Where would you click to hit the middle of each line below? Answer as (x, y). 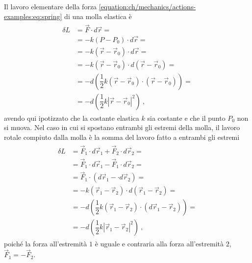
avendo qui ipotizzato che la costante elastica (72, 118)
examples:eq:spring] (33, 16)
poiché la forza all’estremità (46, 244)
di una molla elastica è (98, 16)
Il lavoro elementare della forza (50, 6)
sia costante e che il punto (186, 118)
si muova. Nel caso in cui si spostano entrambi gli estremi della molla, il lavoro (122, 127)
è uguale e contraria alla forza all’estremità (159, 244)
